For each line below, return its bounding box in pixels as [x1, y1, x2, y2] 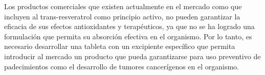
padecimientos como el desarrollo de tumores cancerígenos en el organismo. [4, 61, 239, 71]
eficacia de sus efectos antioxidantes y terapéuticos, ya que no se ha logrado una [4, 21, 255, 32]
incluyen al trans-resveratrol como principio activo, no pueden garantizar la [4, 11, 240, 21]
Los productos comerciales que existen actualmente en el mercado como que [4, 1, 242, 11]
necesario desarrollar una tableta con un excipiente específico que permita [4, 41, 235, 52]
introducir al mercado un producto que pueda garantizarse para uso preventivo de [4, 51, 261, 61]
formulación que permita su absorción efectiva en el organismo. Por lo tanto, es [4, 31, 252, 41]
